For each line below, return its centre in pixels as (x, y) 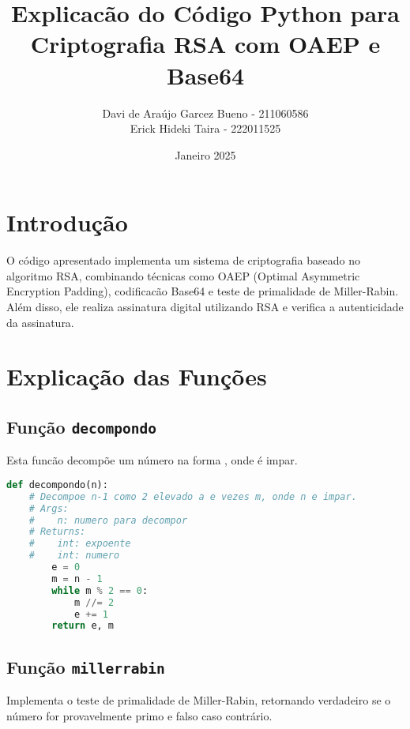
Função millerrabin (86, 666)
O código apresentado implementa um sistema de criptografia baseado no (184, 260)
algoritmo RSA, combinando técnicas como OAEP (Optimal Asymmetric (183, 275)
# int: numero (74, 556)
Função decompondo (82, 426)
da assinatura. (40, 322)
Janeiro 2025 (205, 154)
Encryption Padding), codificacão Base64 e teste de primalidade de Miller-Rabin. (203, 291)
